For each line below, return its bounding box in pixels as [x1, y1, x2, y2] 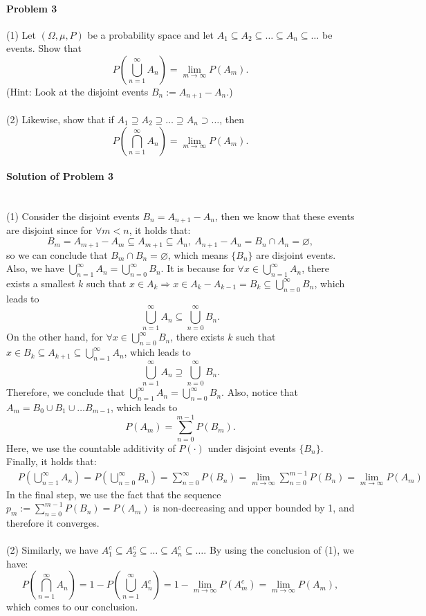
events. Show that [6, 41, 82, 55]
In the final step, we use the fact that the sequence [6, 487, 221, 501]
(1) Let [6, 27, 36, 42]
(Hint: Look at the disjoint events [6, 84, 149, 98]
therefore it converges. [6, 515, 100, 529]
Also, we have [6, 261, 64, 275]
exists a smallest [6, 275, 75, 290]
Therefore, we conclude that [6, 385, 125, 399]
